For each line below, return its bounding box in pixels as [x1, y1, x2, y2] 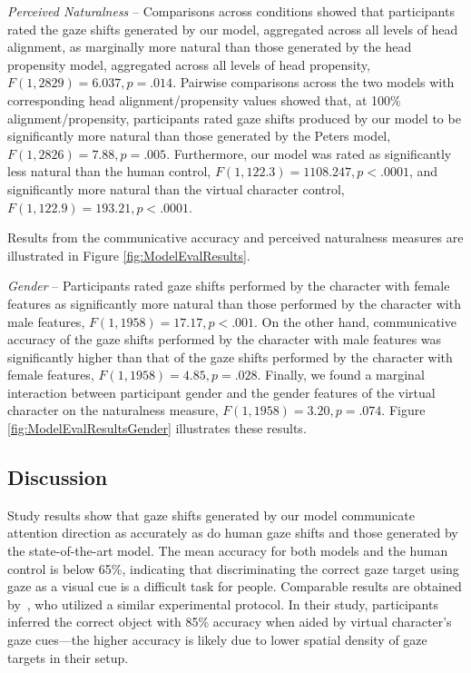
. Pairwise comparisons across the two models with [172, 73, 455, 92]
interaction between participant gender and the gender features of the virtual [7, 382, 436, 401]
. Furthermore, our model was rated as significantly [166, 144, 452, 163]
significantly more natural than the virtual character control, [7, 179, 345, 198]
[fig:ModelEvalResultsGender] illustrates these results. [7, 419, 307, 438]
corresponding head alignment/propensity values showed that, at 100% [7, 90, 401, 109]
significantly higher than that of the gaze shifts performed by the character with [7, 347, 453, 366]
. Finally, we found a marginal [257, 365, 425, 384]
